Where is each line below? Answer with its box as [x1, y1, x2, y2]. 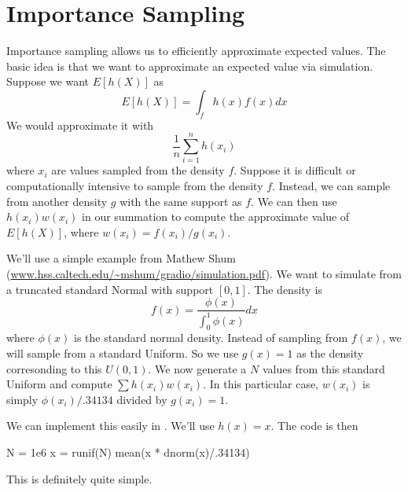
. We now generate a [148, 360, 247, 376]
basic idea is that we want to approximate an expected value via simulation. [6, 57, 373, 74]
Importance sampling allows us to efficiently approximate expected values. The [6, 42, 386, 59]
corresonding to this [6, 360, 102, 376]
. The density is [247, 281, 322, 297]
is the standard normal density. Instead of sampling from [73, 329, 348, 346]
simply [6, 391, 39, 407]
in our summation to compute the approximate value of [82, 208, 350, 225]
